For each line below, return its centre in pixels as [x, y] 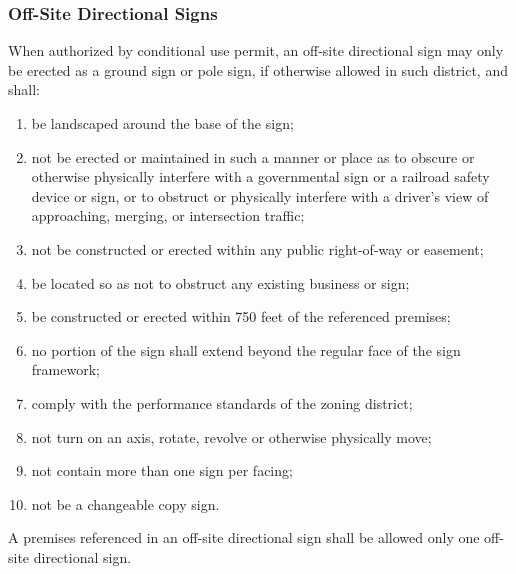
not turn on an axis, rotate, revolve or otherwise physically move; [231, 436]
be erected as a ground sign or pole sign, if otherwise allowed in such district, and [258, 69]
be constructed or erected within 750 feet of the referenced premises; [241, 316]
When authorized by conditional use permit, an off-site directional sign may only [256, 50]
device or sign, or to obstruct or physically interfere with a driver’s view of [260, 195]
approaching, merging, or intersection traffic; [168, 215]
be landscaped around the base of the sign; [162, 123]
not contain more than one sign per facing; [162, 470]
